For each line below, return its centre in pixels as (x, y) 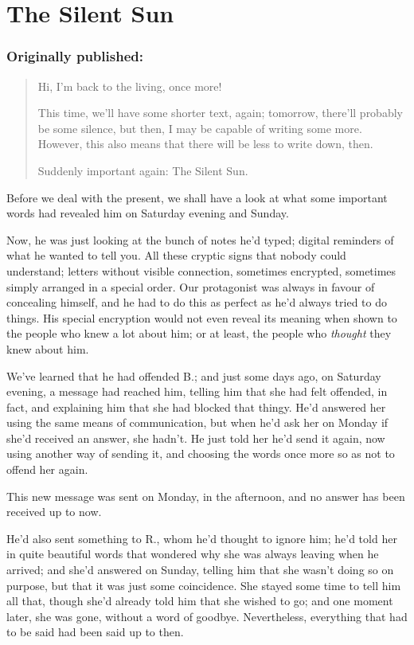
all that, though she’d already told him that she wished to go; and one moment (200, 601)
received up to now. (54, 512)
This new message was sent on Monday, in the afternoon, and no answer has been (206, 496)
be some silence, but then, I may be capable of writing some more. (200, 128)
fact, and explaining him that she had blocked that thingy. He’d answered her (196, 407)
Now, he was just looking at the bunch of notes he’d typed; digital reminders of (200, 239)
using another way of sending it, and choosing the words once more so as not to (201, 453)
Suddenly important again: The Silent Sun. (143, 170)
